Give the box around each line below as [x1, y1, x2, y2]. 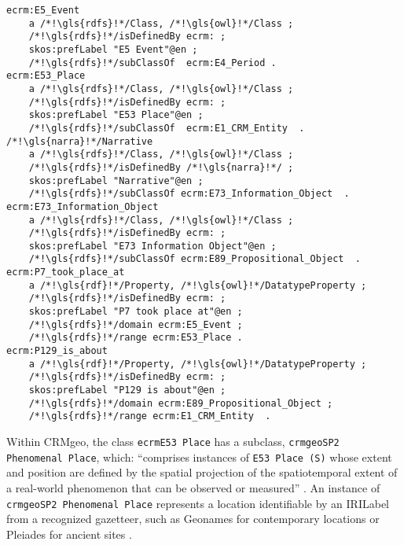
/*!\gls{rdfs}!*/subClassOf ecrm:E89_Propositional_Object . [28, 253, 362, 265]
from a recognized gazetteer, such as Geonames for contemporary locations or [6, 510, 380, 527]
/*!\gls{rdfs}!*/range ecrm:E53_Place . [28, 332, 243, 344]
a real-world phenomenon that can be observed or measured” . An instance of [6, 479, 380, 495]
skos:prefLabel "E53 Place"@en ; [28, 109, 204, 121]
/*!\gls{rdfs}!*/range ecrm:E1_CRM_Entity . [28, 411, 271, 422]
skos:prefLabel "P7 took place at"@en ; [28, 306, 243, 318]
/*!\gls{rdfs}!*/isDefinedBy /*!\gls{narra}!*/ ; [28, 161, 294, 173]
